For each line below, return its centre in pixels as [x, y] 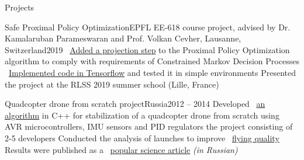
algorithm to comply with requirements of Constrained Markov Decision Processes [152, 61]
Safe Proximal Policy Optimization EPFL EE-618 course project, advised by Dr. [148, 27]
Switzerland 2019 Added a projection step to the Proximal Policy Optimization [147, 49]
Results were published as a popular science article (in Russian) [121, 149]
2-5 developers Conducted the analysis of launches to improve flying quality [142, 138]
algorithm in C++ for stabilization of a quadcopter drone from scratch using [142, 115]
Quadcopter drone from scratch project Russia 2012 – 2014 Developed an [135, 104]
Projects [20, 7]
